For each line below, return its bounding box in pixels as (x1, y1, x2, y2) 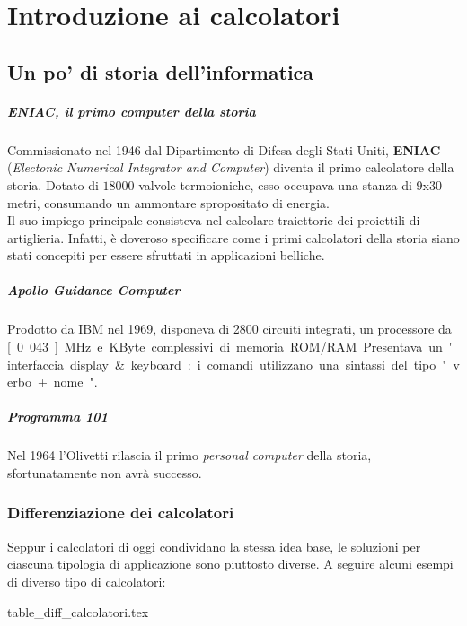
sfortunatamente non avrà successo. (7, 463, 202, 482)
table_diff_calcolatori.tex (7, 602, 149, 621)
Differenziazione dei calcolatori (7, 501, 234, 524)
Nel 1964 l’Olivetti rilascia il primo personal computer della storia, (7, 446, 372, 465)
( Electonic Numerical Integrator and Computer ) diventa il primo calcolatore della (7, 158, 454, 177)
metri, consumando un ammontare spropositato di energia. (7, 193, 330, 212)
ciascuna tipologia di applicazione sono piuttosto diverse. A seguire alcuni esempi (7, 554, 454, 573)
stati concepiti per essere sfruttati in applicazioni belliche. (7, 246, 325, 265)
